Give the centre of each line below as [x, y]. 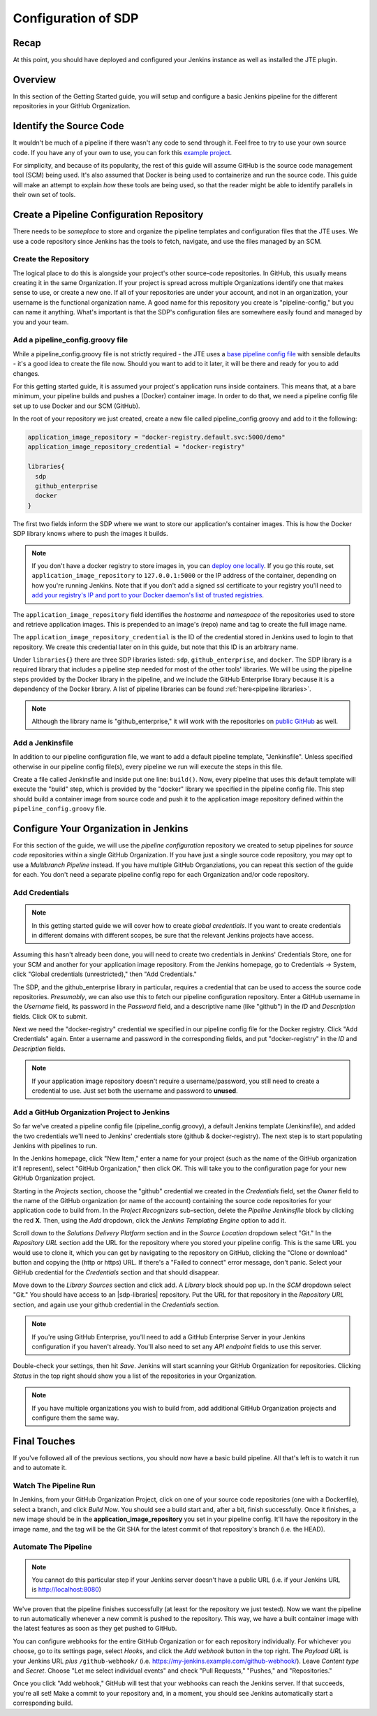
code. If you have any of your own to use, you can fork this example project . [123, 152]
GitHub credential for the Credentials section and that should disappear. [116, 1272]
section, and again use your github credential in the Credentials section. [116, 1304]
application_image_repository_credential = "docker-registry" [136, 447]
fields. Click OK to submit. [50, 1016]
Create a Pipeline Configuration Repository [108, 215]
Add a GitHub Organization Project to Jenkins [91, 1112]
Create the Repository [51, 259]
